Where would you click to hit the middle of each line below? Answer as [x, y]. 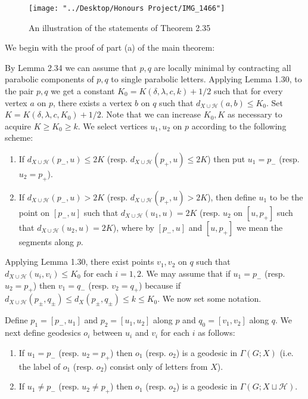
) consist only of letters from [156, 366]
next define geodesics [43, 332]
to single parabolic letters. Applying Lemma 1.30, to [206, 79]
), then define [232, 197]
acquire [18, 126]
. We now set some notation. [209, 299]
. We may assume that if [186, 273]
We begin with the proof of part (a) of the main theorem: [110, 47]
